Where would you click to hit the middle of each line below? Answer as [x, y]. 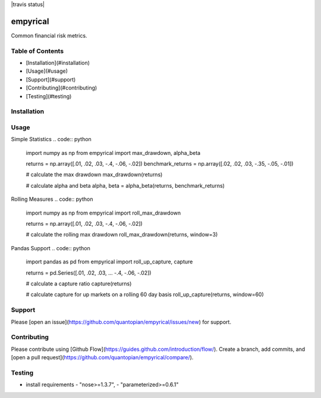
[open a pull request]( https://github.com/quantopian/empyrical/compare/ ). [102, 357]
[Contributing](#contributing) [62, 88]
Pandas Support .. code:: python [51, 248]
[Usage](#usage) [47, 71]
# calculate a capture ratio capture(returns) [79, 284]
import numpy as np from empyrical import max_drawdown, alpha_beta [113, 153]
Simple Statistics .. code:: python [51, 139]
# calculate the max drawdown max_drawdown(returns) [94, 175]
